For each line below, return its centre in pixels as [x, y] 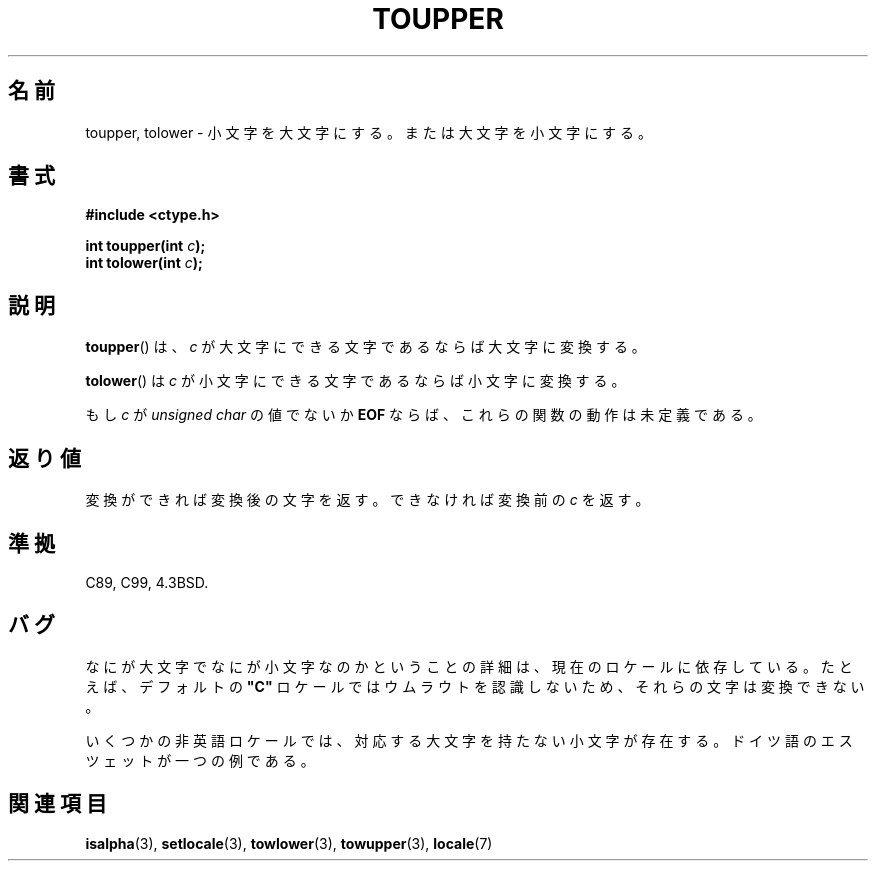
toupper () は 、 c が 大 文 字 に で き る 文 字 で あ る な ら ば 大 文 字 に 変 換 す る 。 [365, 347]
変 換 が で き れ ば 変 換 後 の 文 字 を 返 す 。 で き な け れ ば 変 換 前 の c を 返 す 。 [367, 500]
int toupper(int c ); [145, 246]
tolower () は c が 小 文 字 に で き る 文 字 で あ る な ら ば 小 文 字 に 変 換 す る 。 [355, 381]
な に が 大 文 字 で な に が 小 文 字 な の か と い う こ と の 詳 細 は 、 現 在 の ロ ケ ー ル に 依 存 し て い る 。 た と [469, 666]
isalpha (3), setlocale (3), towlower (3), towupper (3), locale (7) [289, 843]
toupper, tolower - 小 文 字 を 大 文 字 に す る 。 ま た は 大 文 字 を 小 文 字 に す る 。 [368, 132]
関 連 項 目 [57, 804]
